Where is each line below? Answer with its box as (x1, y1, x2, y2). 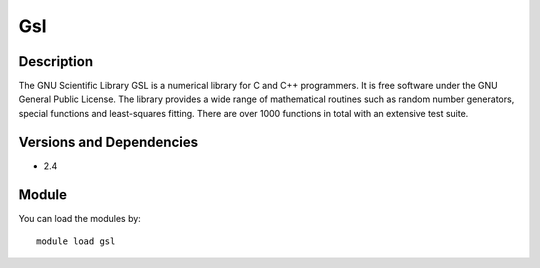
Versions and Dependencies (18, 133, 199, 150)
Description (18, 53, 94, 70)
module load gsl (36, 236, 116, 247)
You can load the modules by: (18, 212, 142, 224)
